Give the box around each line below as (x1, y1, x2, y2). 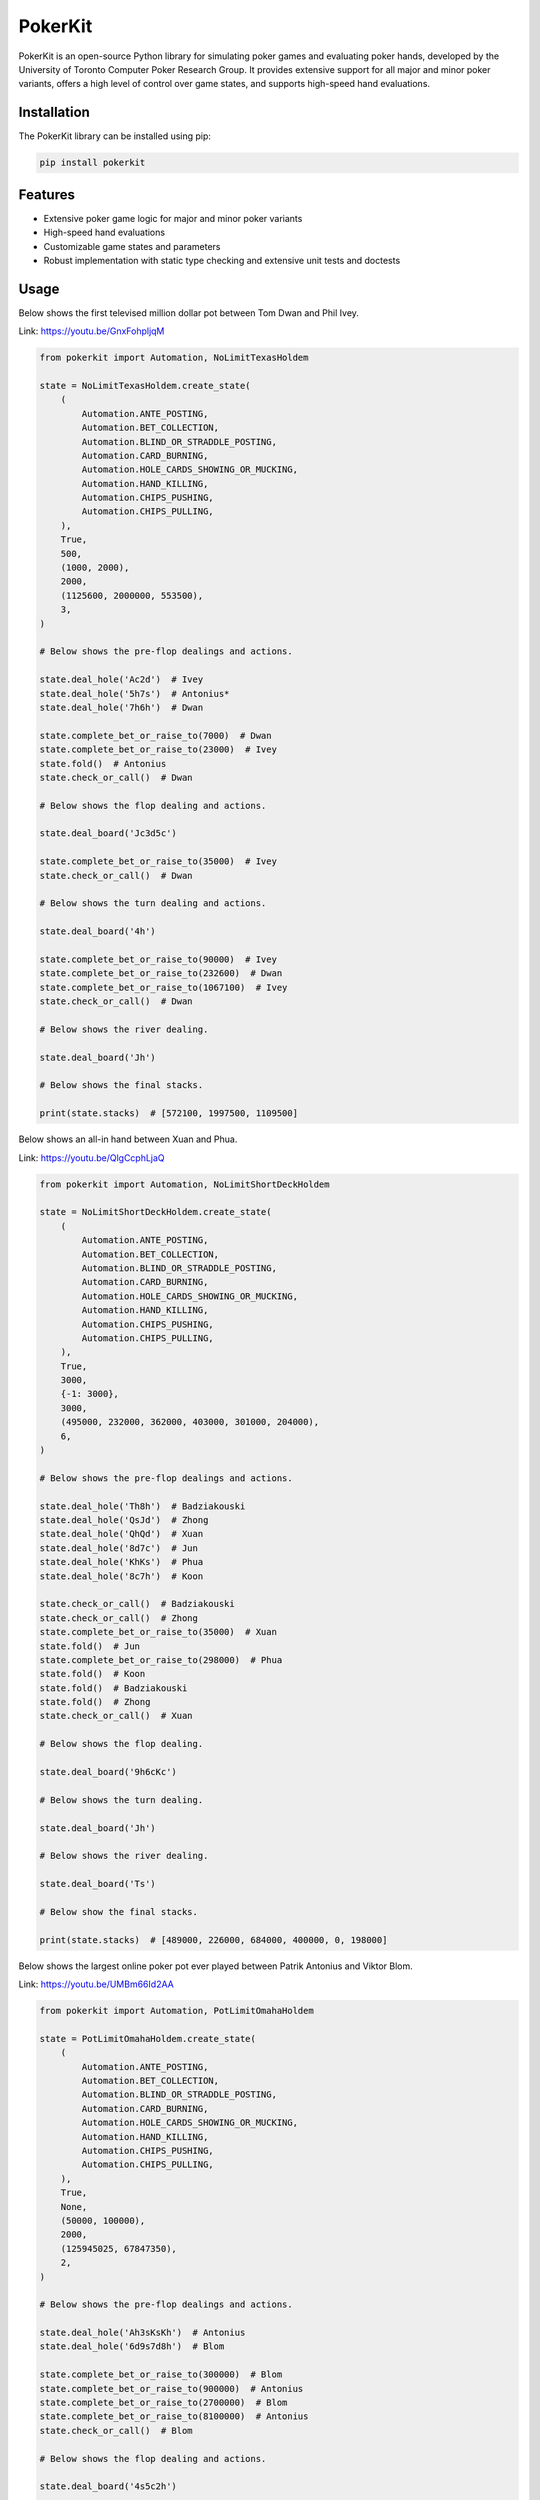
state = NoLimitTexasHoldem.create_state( (39, 380, 251, 391)
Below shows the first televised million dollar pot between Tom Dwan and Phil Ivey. (18, 306, 360, 319)
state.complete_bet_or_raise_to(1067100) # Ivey (39, 981, 288, 993)
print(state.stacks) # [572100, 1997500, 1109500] (39, 1108, 299, 1119)
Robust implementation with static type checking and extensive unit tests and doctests (43, 254, 401, 266)
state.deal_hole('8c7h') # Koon (39, 1570, 204, 1582)
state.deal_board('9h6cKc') (39, 1766, 177, 1778)
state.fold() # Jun (39, 1640, 140, 1652)
